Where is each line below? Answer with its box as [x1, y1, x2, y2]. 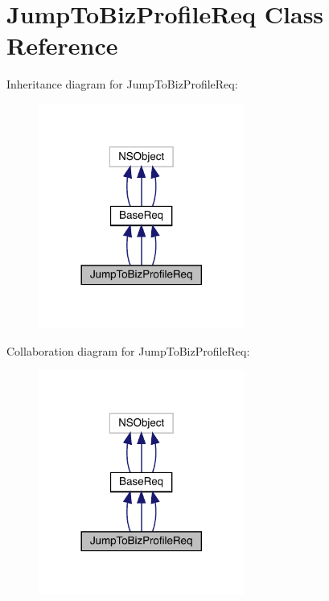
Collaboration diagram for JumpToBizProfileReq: [6, 342, 250, 359]
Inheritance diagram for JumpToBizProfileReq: [6, 76, 238, 93]
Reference [6, 29, 118, 62]
